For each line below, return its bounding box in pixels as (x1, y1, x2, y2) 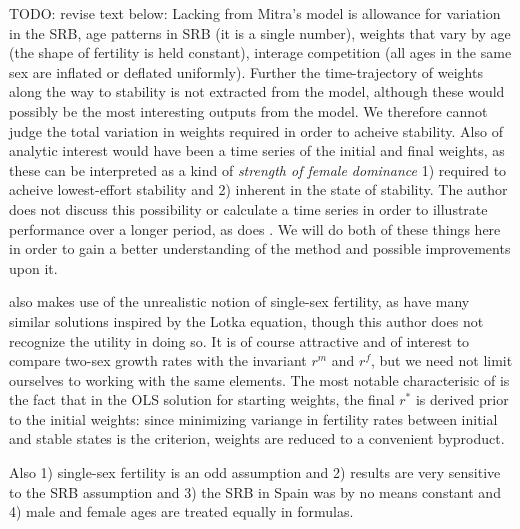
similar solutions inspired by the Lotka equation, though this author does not (9, 310, 484, 331)
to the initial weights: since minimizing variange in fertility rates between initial (9, 408, 498, 429)
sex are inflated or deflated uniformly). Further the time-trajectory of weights (9, 61, 483, 82)
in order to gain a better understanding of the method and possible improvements (9, 238, 511, 259)
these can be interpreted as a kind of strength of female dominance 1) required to (9, 159, 507, 180)
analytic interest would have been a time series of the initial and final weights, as (9, 140, 505, 161)
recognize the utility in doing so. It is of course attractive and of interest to (9, 330, 470, 351)
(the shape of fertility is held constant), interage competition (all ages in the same (9, 42, 512, 63)
